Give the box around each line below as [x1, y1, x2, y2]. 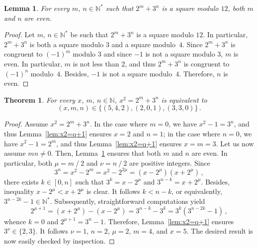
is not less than [73, 58, 119, 68]
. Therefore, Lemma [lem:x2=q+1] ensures [103, 216, 234, 226]
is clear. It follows [86, 186, 140, 196]
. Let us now [216, 138, 254, 148]
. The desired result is [186, 226, 253, 236]
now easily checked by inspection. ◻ [4, 235, 115, 246]
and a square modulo [111, 39, 176, 49]
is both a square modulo [29, 39, 104, 49]
